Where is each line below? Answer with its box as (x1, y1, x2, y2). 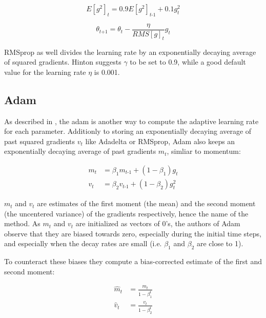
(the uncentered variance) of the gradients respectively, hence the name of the (4, 208, 249, 218)
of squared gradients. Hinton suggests (4, 56, 121, 67)
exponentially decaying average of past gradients (4, 146, 156, 156)
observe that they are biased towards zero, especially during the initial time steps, (4, 228, 261, 239)
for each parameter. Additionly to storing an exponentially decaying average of (4, 126, 252, 136)
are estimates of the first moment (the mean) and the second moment (37, 198, 256, 209)
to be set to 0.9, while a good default (130, 56, 246, 67)
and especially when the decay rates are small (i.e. (4, 238, 162, 249)
